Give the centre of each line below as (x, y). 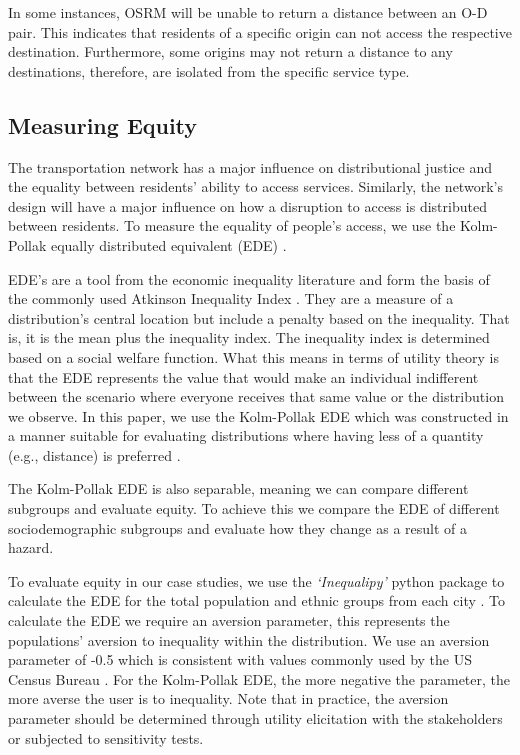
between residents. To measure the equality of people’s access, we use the (232, 225)
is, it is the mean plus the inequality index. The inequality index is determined (249, 337)
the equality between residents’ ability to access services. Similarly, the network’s (255, 186)
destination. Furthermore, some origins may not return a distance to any (230, 51)
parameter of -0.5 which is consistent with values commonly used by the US (240, 659)
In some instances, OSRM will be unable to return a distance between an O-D (248, 12)
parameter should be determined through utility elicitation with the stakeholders (255, 718)
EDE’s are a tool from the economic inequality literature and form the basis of (249, 278)
